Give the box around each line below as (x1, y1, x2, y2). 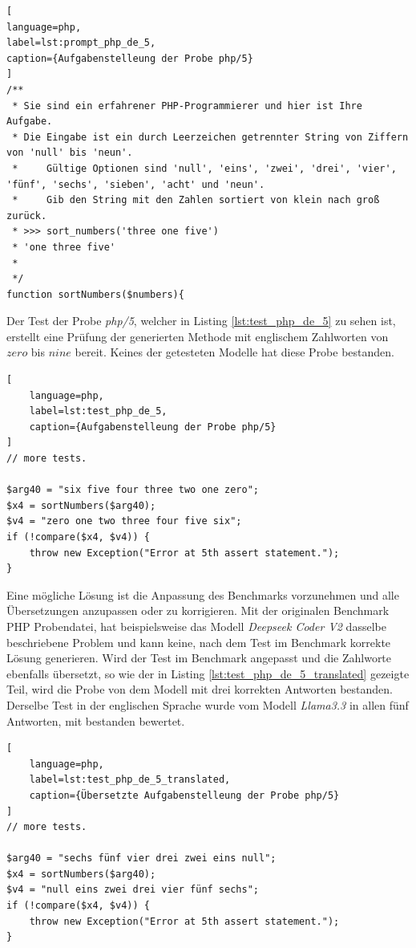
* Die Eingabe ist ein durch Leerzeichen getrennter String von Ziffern (12, 131, 409, 143)
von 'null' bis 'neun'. (6, 147, 133, 159)
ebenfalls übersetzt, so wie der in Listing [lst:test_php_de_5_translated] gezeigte (6, 665, 410, 682)
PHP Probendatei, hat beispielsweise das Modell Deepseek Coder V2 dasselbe (6, 617, 386, 634)
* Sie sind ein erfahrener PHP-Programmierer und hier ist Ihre (12, 100, 362, 112)
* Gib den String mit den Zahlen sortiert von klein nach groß (12, 194, 380, 206)
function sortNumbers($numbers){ (6, 288, 184, 300)
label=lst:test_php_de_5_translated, (29, 774, 231, 786)
